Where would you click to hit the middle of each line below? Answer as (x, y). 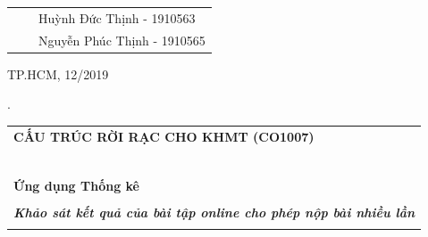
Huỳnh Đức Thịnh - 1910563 (117, 17)
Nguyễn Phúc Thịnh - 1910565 (122, 40)
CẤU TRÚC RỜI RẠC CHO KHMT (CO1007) (164, 136)
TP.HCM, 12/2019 (58, 74)
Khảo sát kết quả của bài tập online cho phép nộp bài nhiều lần (214, 212)
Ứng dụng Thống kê (76, 185)
